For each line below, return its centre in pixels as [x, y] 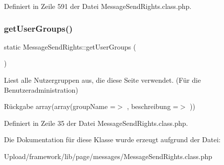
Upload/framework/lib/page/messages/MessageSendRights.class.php [108, 156]
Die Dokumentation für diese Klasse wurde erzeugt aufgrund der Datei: [112, 139]
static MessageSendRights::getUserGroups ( [70, 46]
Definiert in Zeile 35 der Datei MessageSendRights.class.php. [96, 123]
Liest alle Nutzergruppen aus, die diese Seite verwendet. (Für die [103, 80]
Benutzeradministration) [41, 89]
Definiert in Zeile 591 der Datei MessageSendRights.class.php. [98, 6]
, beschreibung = [153, 106]
